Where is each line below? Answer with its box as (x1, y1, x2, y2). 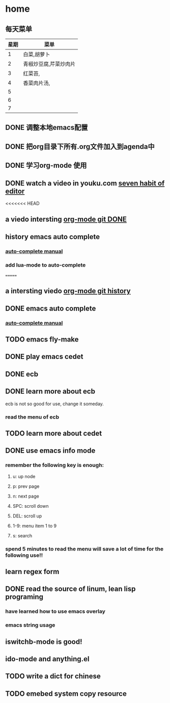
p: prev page (12, 483, 40, 489)
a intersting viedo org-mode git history (5, 287, 131, 296)
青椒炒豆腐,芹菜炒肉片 (23, 61, 76, 67)
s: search (12, 532, 33, 538)
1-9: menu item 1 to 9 (12, 523, 57, 529)
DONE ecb (5, 370, 39, 378)
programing (5, 592, 44, 602)
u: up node (12, 473, 36, 479)
